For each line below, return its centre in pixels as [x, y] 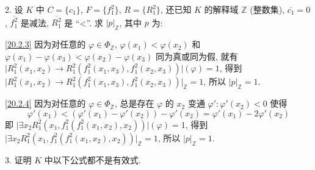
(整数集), [267, 9]
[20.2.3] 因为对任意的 [45, 44]
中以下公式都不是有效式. [92, 159]
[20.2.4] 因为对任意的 [45, 103]
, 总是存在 [134, 103]
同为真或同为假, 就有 [197, 56]
